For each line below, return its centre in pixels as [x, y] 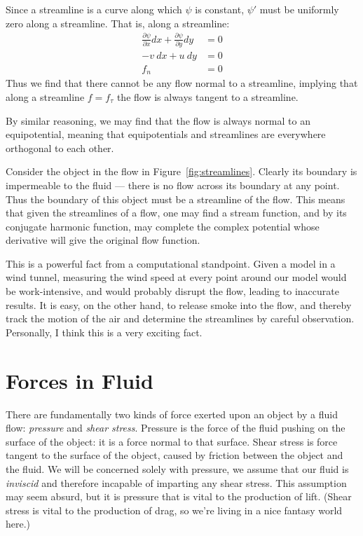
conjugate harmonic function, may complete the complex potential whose [163, 226]
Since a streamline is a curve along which [94, 9]
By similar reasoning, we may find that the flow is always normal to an [158, 120]
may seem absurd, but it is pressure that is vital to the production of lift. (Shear [179, 496]
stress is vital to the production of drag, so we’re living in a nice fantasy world [174, 510]
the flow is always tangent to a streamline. [207, 96]
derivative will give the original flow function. [103, 240]
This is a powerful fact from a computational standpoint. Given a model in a [171, 263]
